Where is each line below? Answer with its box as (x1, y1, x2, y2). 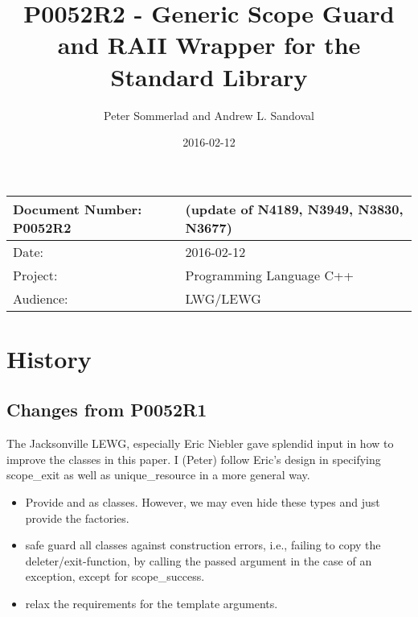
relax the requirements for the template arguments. (25, 595, 278, 612)
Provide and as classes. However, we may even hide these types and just (25, 494, 380, 511)
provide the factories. (25, 509, 129, 526)
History (6, 342, 92, 375)
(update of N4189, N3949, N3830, (185, 199, 404, 218)
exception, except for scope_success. (25, 568, 205, 585)
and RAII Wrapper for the (57, 28, 361, 61)
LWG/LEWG (185, 288, 261, 308)
